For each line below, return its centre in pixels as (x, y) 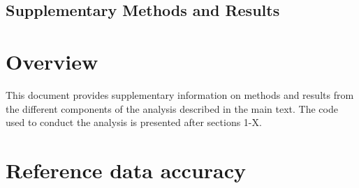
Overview (52, 61)
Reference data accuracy (126, 170)
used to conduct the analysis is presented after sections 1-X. (134, 122)
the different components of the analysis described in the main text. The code (172, 108)
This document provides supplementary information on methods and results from (180, 94)
